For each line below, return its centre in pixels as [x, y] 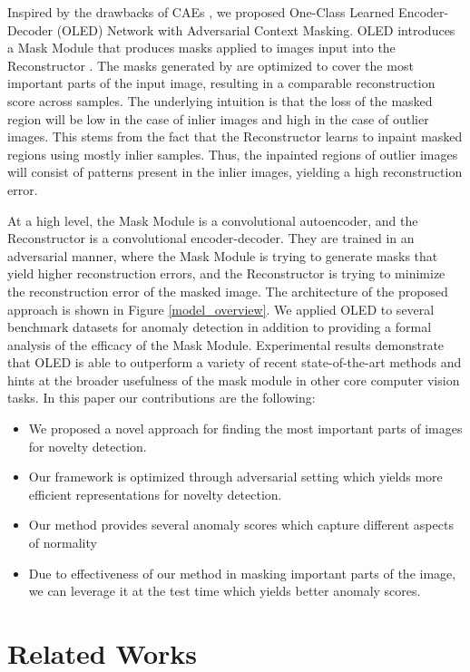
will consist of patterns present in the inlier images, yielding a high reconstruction [235, 172]
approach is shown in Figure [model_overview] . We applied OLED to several [221, 309]
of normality [63, 543]
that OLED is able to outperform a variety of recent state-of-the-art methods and [235, 362]
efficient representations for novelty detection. [155, 494]
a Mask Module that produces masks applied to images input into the [201, 48]
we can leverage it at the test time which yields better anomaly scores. [225, 591]
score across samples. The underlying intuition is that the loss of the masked [220, 100]
